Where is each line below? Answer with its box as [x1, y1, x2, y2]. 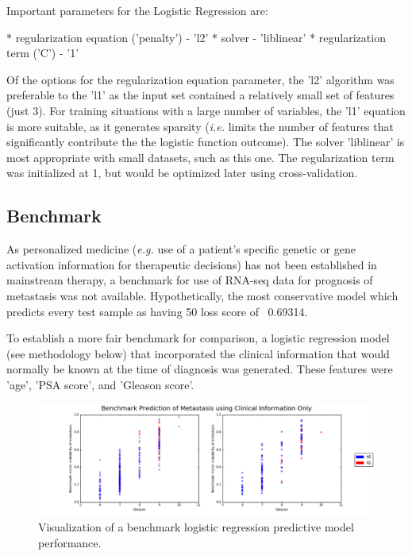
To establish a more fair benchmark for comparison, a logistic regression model [6, 330, 390, 346]
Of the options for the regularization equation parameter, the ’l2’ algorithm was [6, 71, 395, 87]
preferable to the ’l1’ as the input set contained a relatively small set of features [6, 87, 395, 103]
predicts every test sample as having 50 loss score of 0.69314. [6, 303, 308, 319]
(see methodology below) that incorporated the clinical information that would [6, 345, 390, 361]
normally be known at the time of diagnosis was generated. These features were [6, 361, 393, 377]
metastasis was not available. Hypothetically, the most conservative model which [6, 287, 399, 303]
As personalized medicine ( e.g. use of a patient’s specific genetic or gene [6, 241, 356, 257]
